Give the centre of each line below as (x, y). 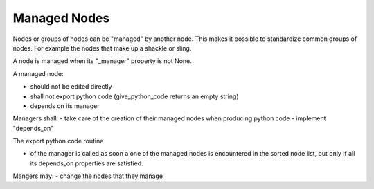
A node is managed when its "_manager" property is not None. (102, 61)
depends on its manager (65, 106)
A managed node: (38, 73)
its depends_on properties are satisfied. (87, 163)
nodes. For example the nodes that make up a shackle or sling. (102, 48)
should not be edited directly (71, 87)
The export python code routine (58, 141)
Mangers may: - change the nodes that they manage (88, 176)
